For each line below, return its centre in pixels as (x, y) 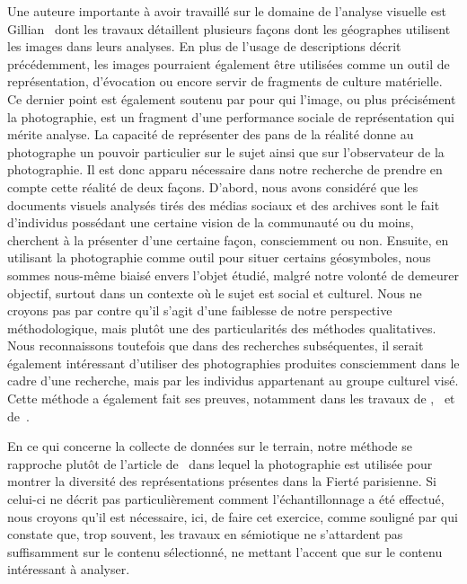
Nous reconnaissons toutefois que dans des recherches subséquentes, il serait (216, 345)
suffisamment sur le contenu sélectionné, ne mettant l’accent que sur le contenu (225, 551)
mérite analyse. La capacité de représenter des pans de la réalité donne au (211, 134)
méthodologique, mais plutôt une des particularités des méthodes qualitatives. (222, 327)
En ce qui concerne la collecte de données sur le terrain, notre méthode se (210, 446)
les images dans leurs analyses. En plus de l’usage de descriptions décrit (204, 46)
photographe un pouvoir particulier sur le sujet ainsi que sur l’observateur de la (226, 151)
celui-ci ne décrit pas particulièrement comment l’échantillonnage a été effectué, (226, 499)
